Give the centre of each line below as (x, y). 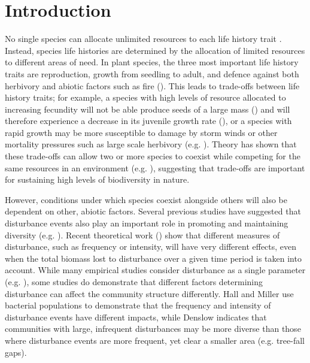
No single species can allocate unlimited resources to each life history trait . (143, 39)
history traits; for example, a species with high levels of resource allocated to (145, 97)
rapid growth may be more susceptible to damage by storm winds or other (141, 132)
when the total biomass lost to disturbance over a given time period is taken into (153, 258)
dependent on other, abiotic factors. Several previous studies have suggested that (153, 211)
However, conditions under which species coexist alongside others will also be (146, 199)
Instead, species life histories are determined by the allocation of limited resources (155, 50)
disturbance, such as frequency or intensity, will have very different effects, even (151, 246)
